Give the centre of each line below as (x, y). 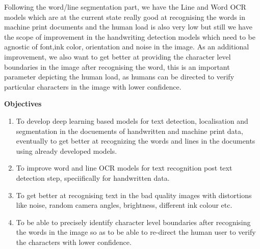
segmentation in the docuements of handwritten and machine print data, (129, 131)
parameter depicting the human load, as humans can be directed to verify (119, 77)
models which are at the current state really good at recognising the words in (125, 17)
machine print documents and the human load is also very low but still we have (128, 27)
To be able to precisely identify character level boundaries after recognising (133, 222)
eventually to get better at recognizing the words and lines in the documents (136, 141)
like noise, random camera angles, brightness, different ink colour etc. (124, 205)
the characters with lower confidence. (74, 242)
